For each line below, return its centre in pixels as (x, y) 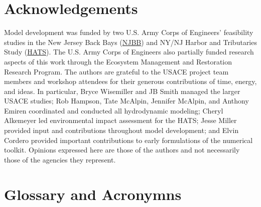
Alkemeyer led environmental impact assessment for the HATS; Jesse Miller (120, 120)
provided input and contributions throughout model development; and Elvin (121, 130)
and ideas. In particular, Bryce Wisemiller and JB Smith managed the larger (122, 91)
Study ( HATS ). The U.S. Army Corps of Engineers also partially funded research (129, 52)
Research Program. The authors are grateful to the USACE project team (116, 71)
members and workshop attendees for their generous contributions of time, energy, (130, 81)
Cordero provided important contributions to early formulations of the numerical (128, 140)
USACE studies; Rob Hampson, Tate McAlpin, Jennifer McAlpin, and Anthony (126, 101)
